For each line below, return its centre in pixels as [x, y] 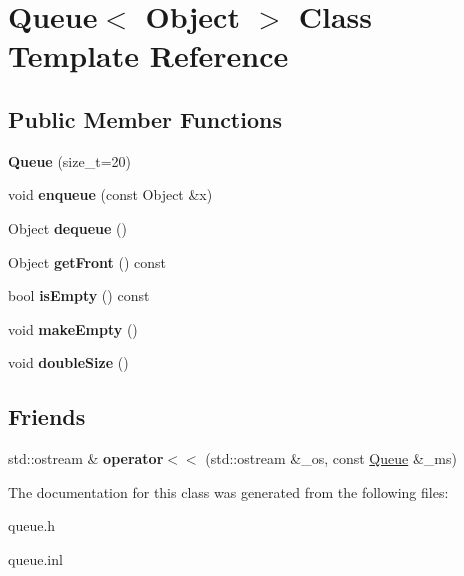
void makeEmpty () [73, 328]
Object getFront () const [87, 261]
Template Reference [148, 55]
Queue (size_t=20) [69, 160]
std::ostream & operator [86, 458]
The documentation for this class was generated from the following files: [228, 491]
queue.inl [35, 558]
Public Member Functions [145, 118]
